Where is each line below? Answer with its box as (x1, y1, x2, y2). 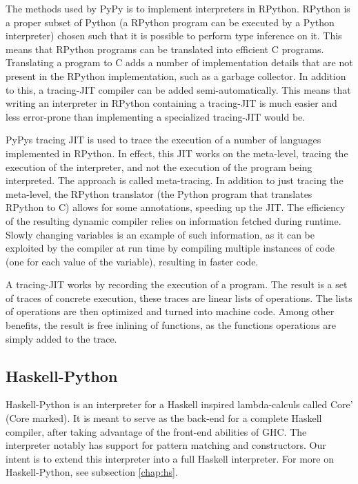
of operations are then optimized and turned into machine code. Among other (6, 304, 335, 319)
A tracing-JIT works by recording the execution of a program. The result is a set (6, 277, 348, 292)
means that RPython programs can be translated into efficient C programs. (6, 41, 324, 56)
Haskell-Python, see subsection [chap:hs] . (6, 465, 178, 479)
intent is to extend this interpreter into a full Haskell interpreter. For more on (6, 451, 334, 465)
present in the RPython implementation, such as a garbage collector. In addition (6, 68, 346, 83)
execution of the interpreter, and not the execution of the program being (6, 159, 312, 174)
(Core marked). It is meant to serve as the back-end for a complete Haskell (6, 411, 322, 425)
